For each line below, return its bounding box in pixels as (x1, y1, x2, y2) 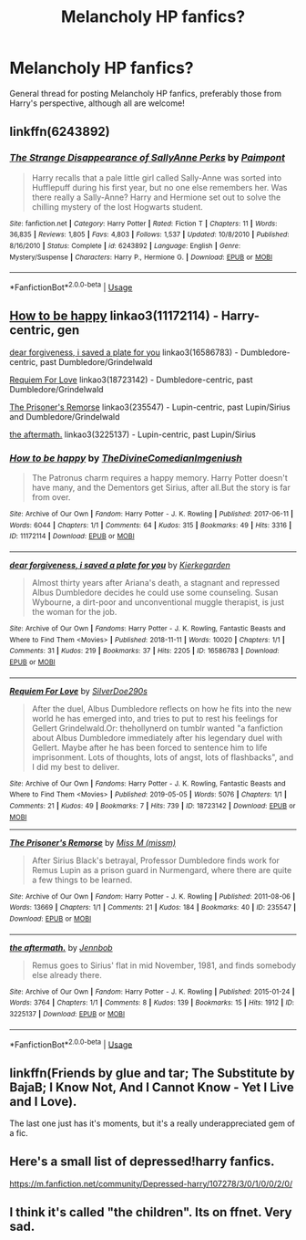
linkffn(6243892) (9, 124, 111, 140)
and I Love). (9, 1093, 77, 1110)
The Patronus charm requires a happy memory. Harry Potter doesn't (31, 473, 289, 484)
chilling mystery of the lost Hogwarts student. (31, 201, 203, 212)
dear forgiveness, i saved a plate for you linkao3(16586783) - (9, 347, 239, 358)
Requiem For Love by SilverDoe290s (9, 685, 148, 696)
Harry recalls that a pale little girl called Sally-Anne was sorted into (31, 172, 282, 183)
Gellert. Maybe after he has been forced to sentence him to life (31, 742, 268, 753)
